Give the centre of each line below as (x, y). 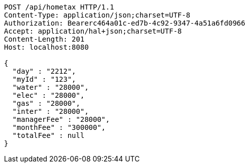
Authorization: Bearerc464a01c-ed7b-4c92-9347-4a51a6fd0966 (125, 23)
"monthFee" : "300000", (59, 127)
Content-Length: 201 (44, 39)
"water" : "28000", (50, 87)
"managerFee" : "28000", (61, 119)
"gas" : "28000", (46, 103)
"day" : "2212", (44, 71)
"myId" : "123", (44, 79)
